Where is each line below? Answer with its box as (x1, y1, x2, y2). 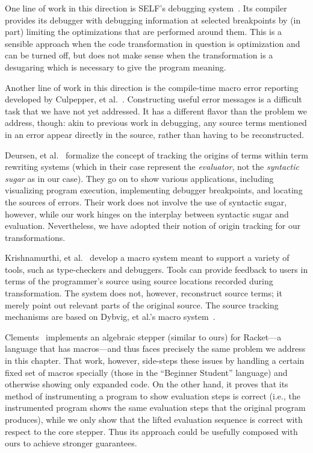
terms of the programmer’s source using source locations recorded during (5, 275, 273, 287)
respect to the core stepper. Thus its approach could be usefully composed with (5, 425, 298, 437)
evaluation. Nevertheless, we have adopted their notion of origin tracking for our (5, 219, 301, 232)
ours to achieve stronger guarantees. (5, 437, 137, 449)
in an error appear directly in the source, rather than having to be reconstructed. (5, 128, 305, 140)
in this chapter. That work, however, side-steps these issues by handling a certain (5, 354, 305, 367)
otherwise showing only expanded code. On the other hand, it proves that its (5, 378, 288, 390)
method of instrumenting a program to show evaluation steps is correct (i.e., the (5, 389, 300, 402)
